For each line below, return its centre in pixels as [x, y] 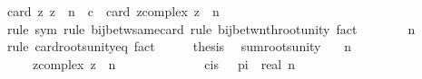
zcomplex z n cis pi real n [164, 63]
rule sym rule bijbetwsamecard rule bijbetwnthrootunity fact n [211, 28]
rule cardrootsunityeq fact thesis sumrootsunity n [179, 46]
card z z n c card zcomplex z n [113, 11]
